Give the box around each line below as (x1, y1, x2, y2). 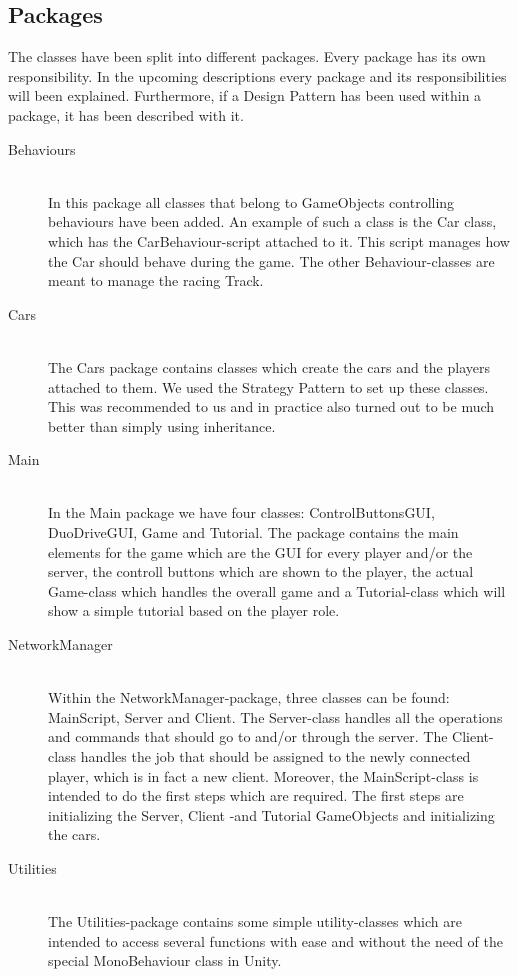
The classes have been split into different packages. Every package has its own (8, 46, 486, 67)
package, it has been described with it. (8, 104, 244, 125)
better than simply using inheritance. (48, 415, 276, 436)
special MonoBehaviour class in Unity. (48, 950, 282, 971)
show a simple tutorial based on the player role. (48, 600, 340, 621)
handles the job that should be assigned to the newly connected (80, 746, 471, 767)
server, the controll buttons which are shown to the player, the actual (48, 561, 474, 582)
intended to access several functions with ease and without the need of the (48, 930, 503, 951)
